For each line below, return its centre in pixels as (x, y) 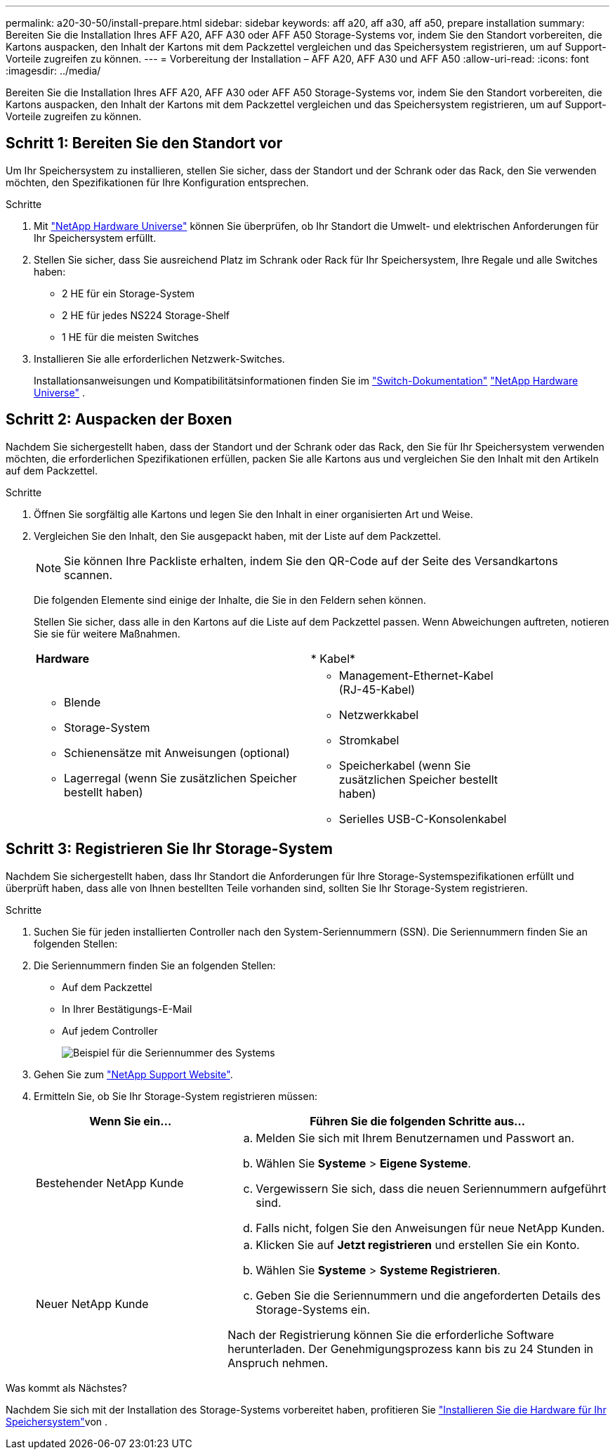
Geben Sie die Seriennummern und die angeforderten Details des (428, 1295)
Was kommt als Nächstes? (66, 1388)
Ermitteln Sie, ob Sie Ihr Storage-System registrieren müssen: (176, 1096)
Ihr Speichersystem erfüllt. (95, 238)
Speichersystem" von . (57, 1421)
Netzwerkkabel (379, 714)
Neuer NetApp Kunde (92, 1304)
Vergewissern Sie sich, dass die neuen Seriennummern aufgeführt (431, 1188)
